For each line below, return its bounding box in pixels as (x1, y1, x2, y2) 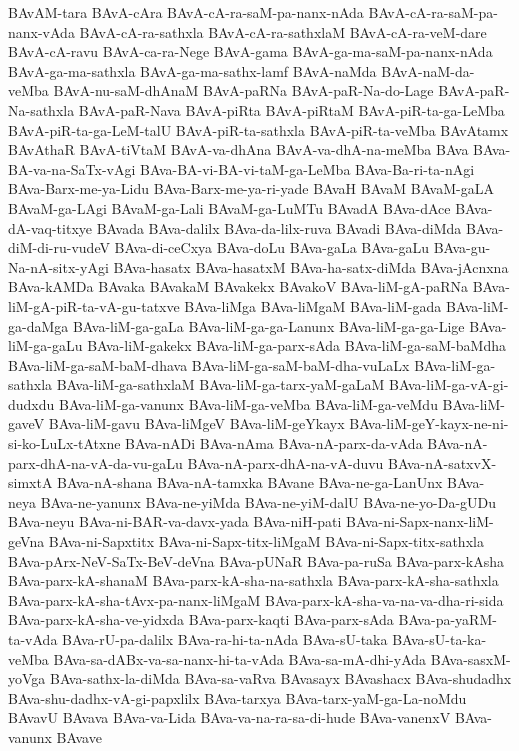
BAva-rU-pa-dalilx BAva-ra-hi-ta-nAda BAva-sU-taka (62, 629, 388, 649)
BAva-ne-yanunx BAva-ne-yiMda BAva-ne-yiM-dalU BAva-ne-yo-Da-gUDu (40, 491, 497, 512)
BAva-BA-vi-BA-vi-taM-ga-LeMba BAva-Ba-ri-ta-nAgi (140, 158, 475, 179)
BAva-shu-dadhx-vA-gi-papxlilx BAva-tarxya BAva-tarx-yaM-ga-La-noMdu (8, 687, 467, 708)
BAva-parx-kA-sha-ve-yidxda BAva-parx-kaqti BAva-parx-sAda (8, 609, 394, 630)
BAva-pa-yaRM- (398, 609, 497, 630)
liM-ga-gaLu (8, 335, 83, 356)
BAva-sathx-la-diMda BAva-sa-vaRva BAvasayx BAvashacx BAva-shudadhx (49, 668, 512, 689)
